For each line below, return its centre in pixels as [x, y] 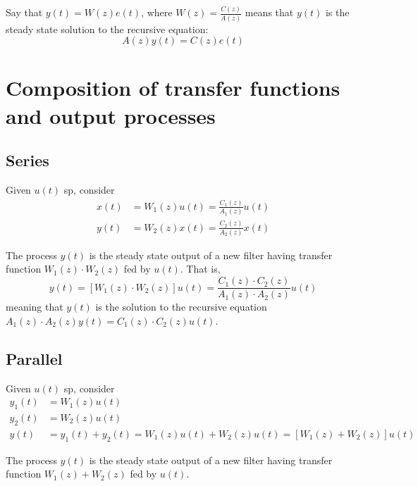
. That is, [200, 269]
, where [157, 12]
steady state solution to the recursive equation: [107, 29]
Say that [24, 12]
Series [27, 160]
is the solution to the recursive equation [181, 307]
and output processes [111, 115]
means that [269, 12]
